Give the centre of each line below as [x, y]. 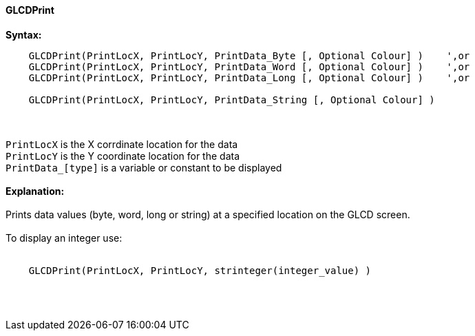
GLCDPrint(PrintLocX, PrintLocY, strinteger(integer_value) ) [200, 270]
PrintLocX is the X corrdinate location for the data [122, 144]
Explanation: [35, 191]
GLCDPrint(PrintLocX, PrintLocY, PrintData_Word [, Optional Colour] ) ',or [249, 66]
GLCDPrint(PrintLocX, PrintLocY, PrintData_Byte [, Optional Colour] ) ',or [249, 55]
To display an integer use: [64, 238]
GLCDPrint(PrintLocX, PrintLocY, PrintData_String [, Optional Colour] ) [232, 99]
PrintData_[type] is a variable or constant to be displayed [144, 167]
